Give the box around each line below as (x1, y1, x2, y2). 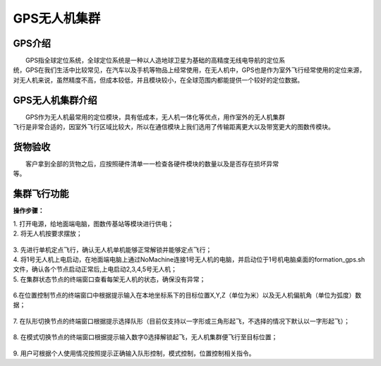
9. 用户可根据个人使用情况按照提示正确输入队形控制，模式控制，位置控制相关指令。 (13, 349, 255, 358)
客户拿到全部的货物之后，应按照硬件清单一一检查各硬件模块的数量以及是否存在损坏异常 (25, 159, 279, 169)
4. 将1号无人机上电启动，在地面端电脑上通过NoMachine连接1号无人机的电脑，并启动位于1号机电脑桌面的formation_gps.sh (13, 255, 365, 264)
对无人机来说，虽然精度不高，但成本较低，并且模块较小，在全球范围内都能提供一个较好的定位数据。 (13, 75, 303, 84)
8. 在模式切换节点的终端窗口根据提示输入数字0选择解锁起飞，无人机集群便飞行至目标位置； (13, 333, 278, 341)
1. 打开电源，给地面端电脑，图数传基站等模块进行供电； (13, 219, 174, 228)
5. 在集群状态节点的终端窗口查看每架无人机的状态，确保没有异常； (13, 275, 206, 283)
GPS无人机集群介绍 (13, 94, 98, 106)
